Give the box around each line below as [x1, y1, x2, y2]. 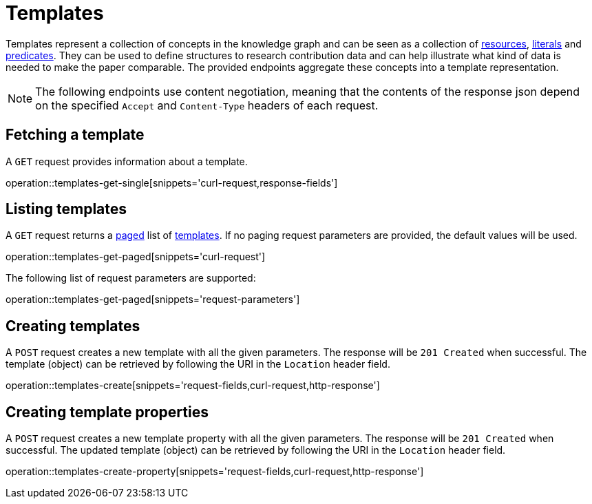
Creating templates [6, 317, 140, 335]
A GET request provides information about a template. [6, 155, 248, 167]
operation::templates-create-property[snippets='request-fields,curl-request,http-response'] [6, 465, 424, 478]
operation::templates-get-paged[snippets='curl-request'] [6, 251, 266, 263]
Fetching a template [6, 126, 145, 144]
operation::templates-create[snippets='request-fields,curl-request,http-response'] [6, 379, 380, 392]
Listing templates [6, 200, 127, 218]
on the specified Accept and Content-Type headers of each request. [35, 98, 379, 112]
